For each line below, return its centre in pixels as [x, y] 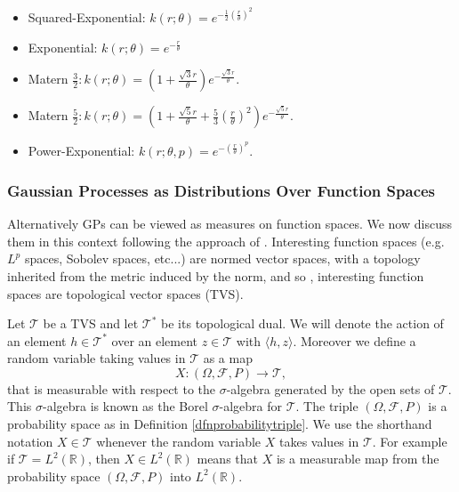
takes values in [319, 441]
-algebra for [251, 406]
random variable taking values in [97, 358]
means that [228, 459]
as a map [228, 358]
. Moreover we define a [354, 340]
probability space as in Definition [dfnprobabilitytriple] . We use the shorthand [220, 424]
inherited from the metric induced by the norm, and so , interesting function [216, 275]
